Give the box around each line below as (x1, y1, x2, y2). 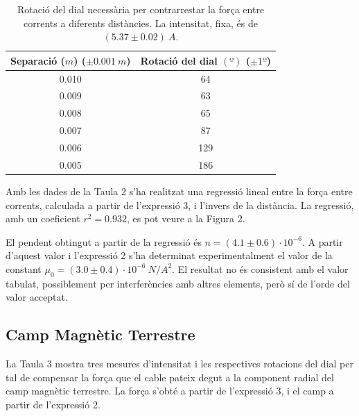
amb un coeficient (6, 211, 80, 226)
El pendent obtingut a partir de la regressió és (6, 234, 202, 249)
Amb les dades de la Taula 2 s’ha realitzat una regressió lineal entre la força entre (6, 183, 353, 198)
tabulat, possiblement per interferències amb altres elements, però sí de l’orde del (6, 276, 350, 290)
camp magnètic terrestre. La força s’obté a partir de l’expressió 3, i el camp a (6, 383, 334, 398)
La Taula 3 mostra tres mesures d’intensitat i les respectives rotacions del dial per (6, 356, 353, 371)
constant (6, 261, 42, 276)
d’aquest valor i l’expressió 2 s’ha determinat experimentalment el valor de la (6, 248, 333, 263)
